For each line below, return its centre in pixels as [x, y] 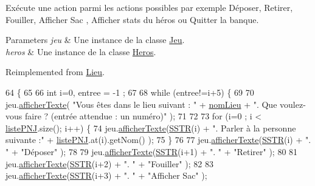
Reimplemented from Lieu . [55, 72]
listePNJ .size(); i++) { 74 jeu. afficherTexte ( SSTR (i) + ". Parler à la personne [151, 128]
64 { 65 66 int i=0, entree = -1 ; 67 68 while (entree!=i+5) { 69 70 [130, 92]
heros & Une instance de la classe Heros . [81, 51]
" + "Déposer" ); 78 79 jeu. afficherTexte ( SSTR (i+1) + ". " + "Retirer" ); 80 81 [152, 151]
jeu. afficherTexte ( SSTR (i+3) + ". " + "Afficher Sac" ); [106, 175]
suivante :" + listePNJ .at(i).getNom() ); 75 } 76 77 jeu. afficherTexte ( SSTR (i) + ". [158, 140]
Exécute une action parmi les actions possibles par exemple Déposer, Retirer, [149, 7]
